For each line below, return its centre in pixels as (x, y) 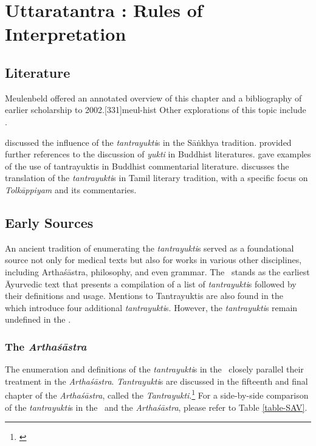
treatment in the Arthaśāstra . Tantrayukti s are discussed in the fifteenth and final (156, 381)
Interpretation (66, 34)
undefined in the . (38, 319)
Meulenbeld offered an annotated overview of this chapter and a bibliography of (153, 98)
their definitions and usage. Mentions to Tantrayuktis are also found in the (144, 296)
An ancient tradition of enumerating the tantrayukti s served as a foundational (149, 248)
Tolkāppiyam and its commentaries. (71, 189)
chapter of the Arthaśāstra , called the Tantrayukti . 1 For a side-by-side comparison (157, 394)
